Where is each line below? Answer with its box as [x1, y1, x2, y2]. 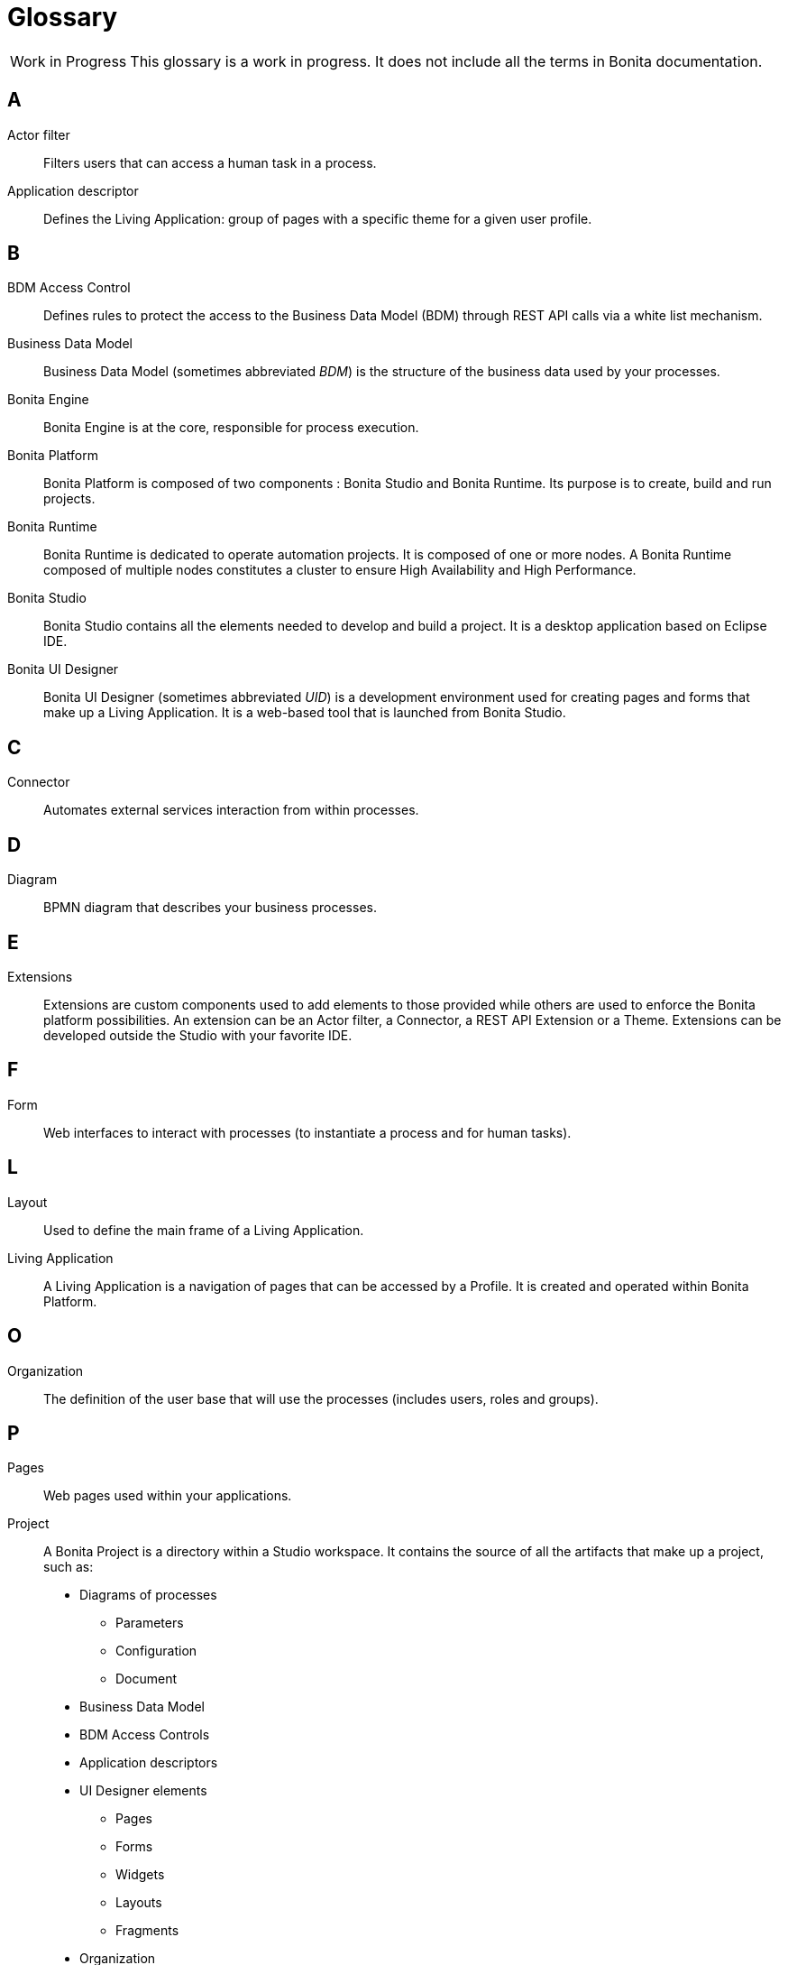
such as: [43, 1559, 94, 1575]
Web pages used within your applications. [43, 1488, 292, 1504]
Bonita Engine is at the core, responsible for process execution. [43, 420, 419, 436]
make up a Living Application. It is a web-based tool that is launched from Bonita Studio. [43, 705, 566, 721]
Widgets [115, 1867, 165, 1883]
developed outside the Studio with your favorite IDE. [43, 1027, 353, 1043]
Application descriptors [79, 1755, 218, 1771]
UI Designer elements [79, 1783, 207, 1799]
